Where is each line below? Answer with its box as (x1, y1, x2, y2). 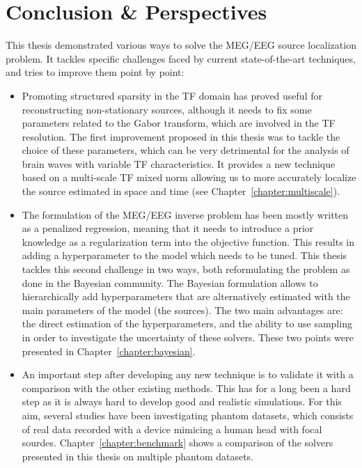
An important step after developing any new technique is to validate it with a (22, 367, 354, 382)
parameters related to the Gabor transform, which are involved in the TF (22, 116, 336, 130)
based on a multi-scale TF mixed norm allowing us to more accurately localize (22, 170, 356, 185)
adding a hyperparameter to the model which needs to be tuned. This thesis (22, 248, 347, 263)
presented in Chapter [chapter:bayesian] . (22, 343, 196, 358)
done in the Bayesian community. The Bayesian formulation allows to (22, 275, 318, 290)
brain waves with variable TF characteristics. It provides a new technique (22, 156, 336, 171)
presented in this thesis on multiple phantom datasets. (22, 448, 254, 463)
